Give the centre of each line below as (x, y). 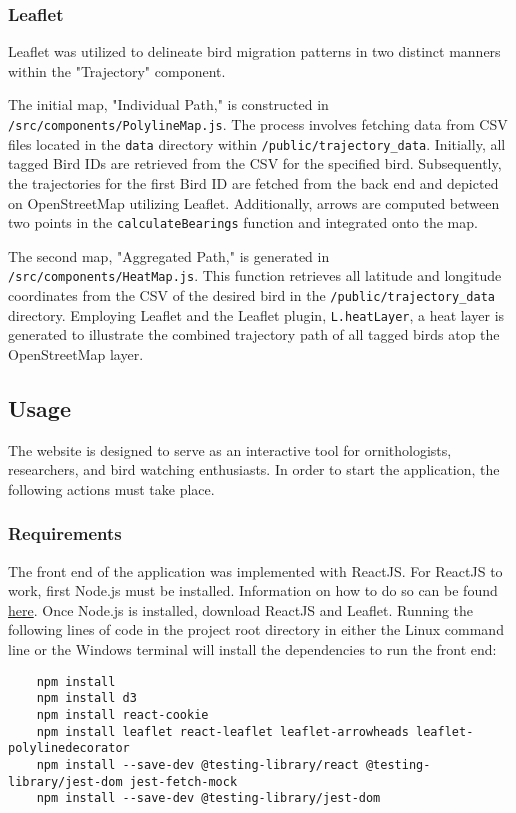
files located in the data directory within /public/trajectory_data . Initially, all (257, 143)
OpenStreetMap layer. (76, 353)
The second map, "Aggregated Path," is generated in (169, 255)
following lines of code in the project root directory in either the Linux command (256, 629)
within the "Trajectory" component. (117, 70)
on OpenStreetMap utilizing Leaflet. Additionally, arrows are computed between (254, 202)
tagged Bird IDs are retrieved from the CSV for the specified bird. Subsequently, (255, 163)
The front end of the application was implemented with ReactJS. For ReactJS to (255, 570)
